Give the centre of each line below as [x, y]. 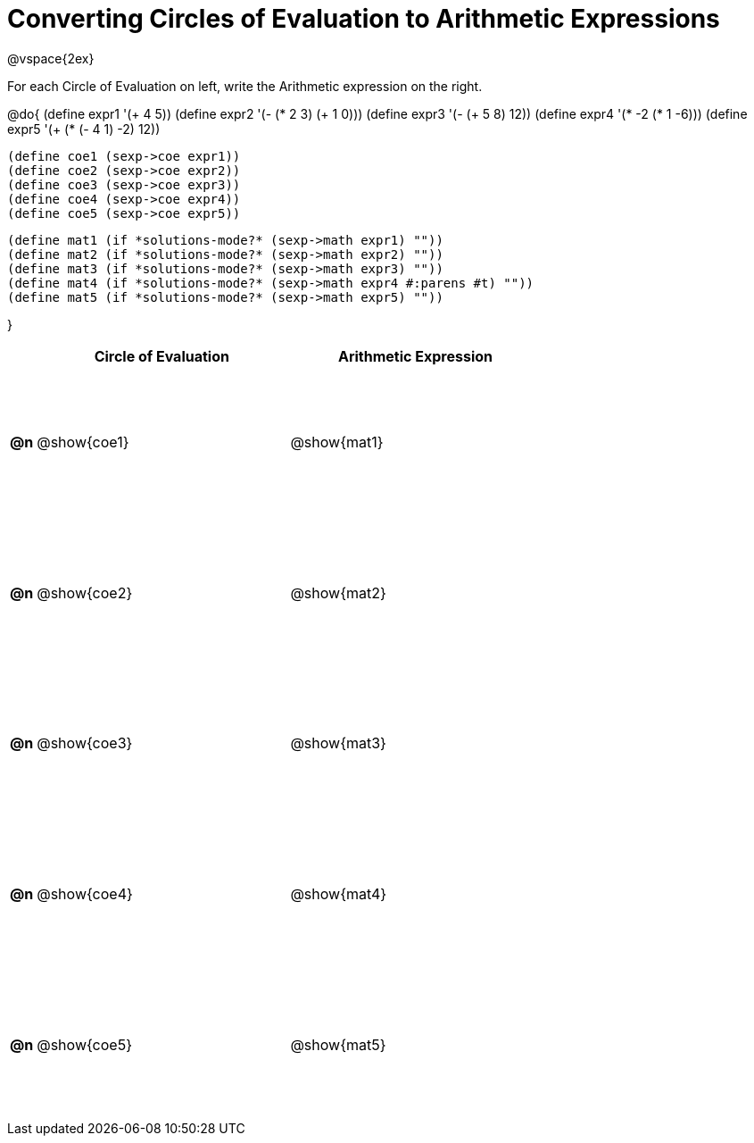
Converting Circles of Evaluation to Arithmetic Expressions [364, 19]
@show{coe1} [83, 442]
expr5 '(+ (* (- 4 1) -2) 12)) [84, 129]
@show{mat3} [338, 743]
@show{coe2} [85, 592]
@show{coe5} [84, 1044]
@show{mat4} [339, 894]
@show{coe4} [85, 894]
